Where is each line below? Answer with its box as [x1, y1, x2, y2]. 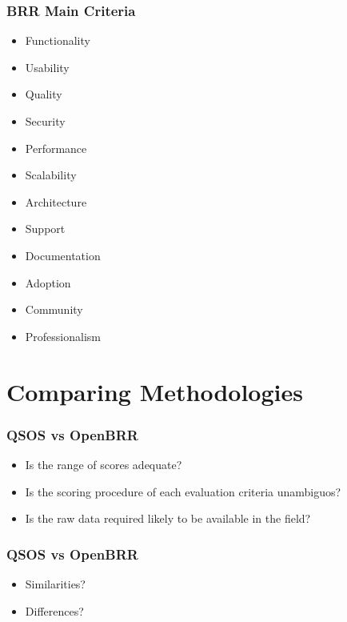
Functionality [25, 32, 90, 49]
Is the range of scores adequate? [25, 455, 182, 472]
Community [25, 301, 83, 318]
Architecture [25, 193, 87, 210]
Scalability [25, 167, 77, 183]
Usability [25, 58, 70, 75]
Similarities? [25, 575, 86, 592]
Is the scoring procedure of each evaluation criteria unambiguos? [25, 483, 341, 500]
